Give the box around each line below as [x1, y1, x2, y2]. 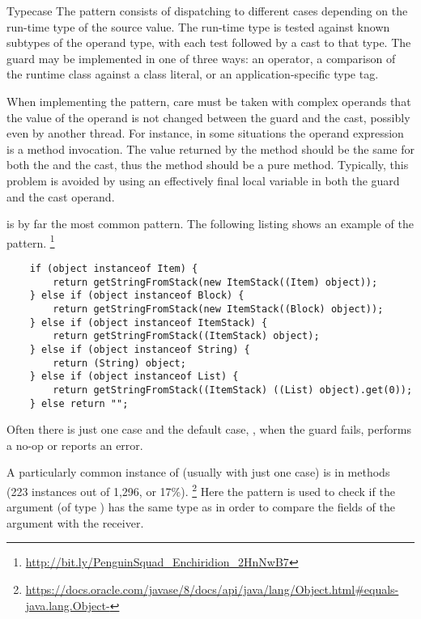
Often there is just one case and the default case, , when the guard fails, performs [6, 421, 411, 438]
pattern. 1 [6, 231, 55, 251]
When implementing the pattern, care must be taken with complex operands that [6, 92, 411, 109]
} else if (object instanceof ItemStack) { [29, 316, 268, 329]
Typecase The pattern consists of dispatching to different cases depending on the [6, 2, 408, 19]
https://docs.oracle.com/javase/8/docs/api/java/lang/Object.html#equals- [25, 581, 399, 597]
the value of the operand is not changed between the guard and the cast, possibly [6, 108, 410, 125]
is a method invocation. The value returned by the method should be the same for [6, 140, 415, 157]
